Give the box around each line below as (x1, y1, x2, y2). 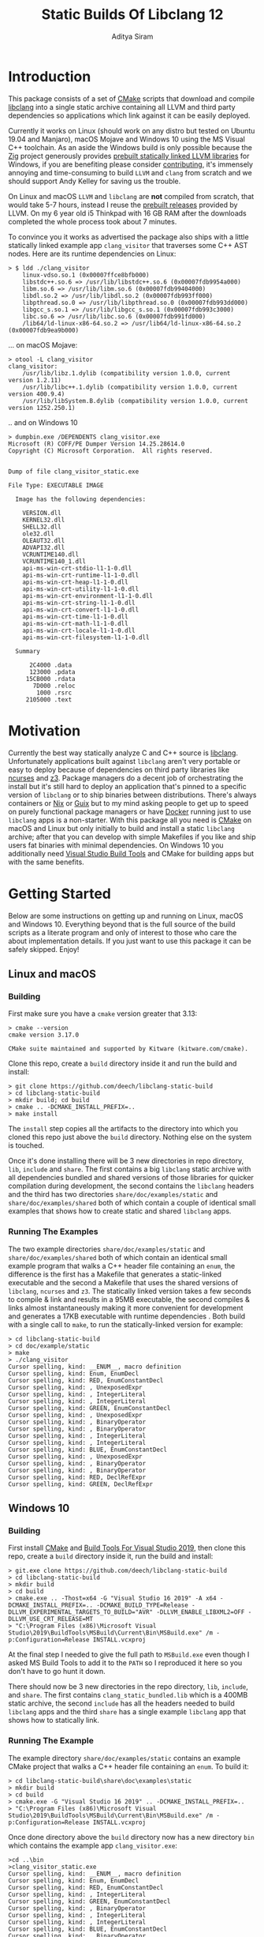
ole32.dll (22, 529, 55, 538)
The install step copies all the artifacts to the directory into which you (8, 1124, 239, 1134)
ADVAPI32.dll (22, 543, 65, 551)
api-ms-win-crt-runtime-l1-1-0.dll (22, 571, 139, 579)
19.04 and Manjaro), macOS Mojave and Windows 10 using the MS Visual (8, 134, 246, 144)
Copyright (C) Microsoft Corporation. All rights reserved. (8, 446, 214, 455)
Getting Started (8, 885, 112, 902)
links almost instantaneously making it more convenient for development (8, 1303, 244, 1312)
